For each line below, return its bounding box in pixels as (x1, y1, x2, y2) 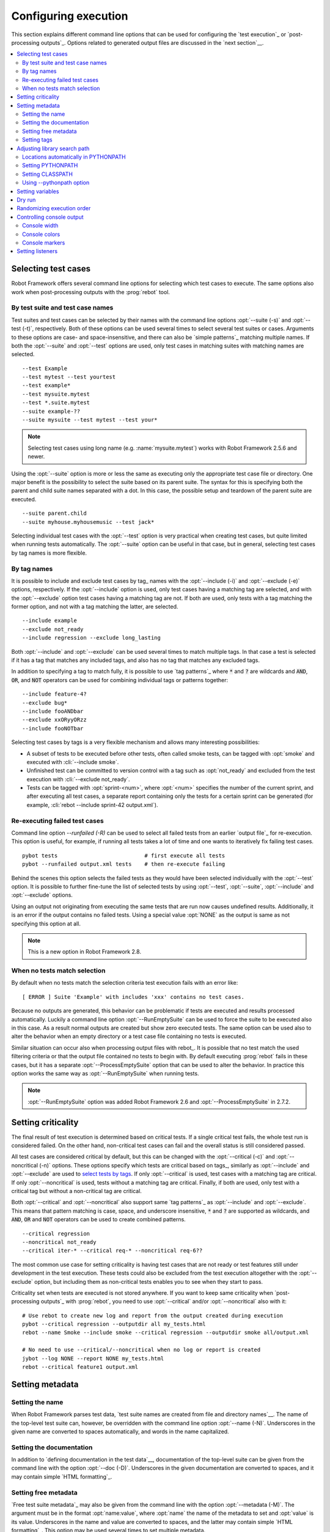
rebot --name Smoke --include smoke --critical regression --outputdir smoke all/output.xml (22, 1329, 309, 1336)
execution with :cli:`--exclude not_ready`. (26, 775, 130, 783)
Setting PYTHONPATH (22, 162, 78, 169)
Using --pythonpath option (22, 179, 90, 186)
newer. (28, 453, 45, 460)
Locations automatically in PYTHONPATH (22, 153, 126, 161)
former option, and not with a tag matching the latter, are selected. (11, 603, 178, 610)
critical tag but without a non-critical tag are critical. (11, 1187, 142, 1194)
